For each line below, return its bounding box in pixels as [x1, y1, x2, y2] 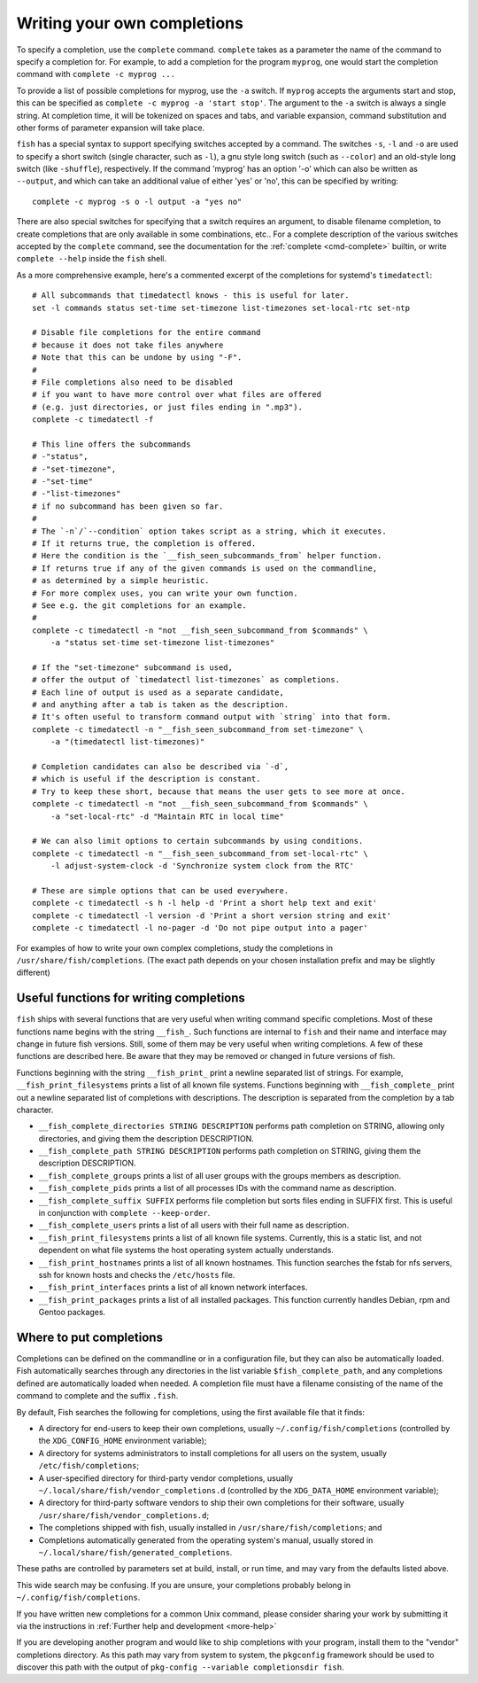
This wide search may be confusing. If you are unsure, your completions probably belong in [16, 1579, 351, 1590]
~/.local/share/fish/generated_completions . [38, 1547, 233, 1557]
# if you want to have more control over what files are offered [32, 390, 322, 400]
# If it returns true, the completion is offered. [32, 539, 257, 549]
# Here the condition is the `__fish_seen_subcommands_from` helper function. [32, 550, 382, 561]
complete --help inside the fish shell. [16, 253, 167, 264]
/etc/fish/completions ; [38, 1461, 140, 1471]
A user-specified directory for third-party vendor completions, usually [38, 1472, 294, 1484]
